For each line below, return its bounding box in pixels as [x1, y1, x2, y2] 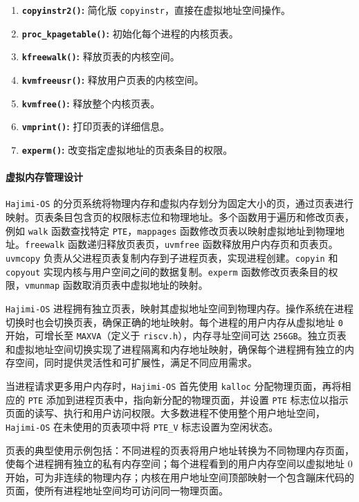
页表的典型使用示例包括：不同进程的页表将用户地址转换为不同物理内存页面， [6, 442, 354, 457]
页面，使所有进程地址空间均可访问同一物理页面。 [6, 483, 228, 498]
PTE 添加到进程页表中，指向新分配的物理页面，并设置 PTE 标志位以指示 [28, 392, 349, 406]
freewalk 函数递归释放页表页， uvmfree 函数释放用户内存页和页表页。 [25, 237, 338, 251]
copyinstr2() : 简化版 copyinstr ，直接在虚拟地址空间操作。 [21, 3, 291, 17]
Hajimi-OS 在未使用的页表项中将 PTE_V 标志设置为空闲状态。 [6, 419, 279, 433]
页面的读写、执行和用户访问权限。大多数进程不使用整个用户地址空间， [6, 406, 325, 420]
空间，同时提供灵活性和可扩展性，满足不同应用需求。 [15, 355, 257, 370]
